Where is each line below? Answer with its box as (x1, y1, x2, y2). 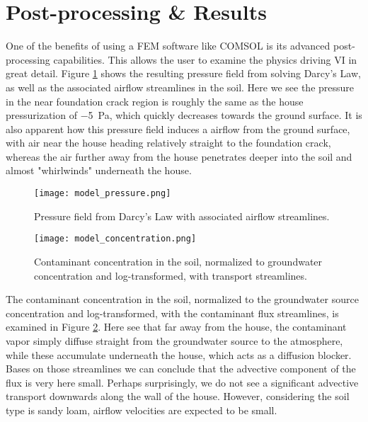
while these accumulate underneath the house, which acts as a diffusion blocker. (6, 347, 352, 362)
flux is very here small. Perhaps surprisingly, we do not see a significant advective (6, 375, 359, 389)
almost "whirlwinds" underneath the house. (6, 163, 192, 178)
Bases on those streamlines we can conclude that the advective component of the (6, 361, 356, 376)
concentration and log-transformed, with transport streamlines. (34, 268, 307, 283)
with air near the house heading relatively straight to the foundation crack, (6, 135, 331, 150)
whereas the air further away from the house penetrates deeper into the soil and (6, 149, 352, 164)
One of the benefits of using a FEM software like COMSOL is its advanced (6, 38, 330, 53)
